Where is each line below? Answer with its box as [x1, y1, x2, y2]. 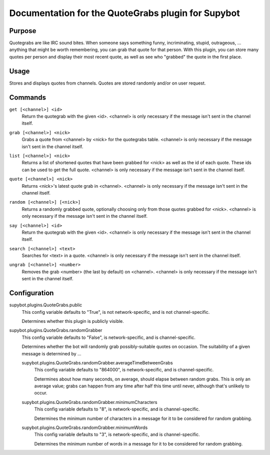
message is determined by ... [21, 350, 82, 356]
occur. [34, 390, 47, 396]
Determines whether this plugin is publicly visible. [21, 318, 124, 324]
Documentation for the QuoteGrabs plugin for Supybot [9, 8, 240, 19]
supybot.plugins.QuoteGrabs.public [9, 302, 82, 308]
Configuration [9, 289, 54, 297]
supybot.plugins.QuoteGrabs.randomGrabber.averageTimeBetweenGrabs [21, 359, 173, 365]
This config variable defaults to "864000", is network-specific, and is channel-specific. [34, 367, 214, 373]
